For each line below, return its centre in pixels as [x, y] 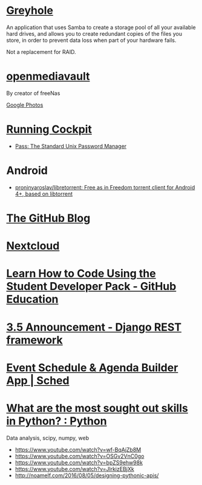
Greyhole [30, 11]
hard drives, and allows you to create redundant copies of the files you [94, 33]
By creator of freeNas [33, 93]
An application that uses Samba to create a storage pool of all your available [101, 27]
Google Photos [25, 105]
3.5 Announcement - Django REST [94, 327]
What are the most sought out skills [97, 408]
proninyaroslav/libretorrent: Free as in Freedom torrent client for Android [105, 187]
